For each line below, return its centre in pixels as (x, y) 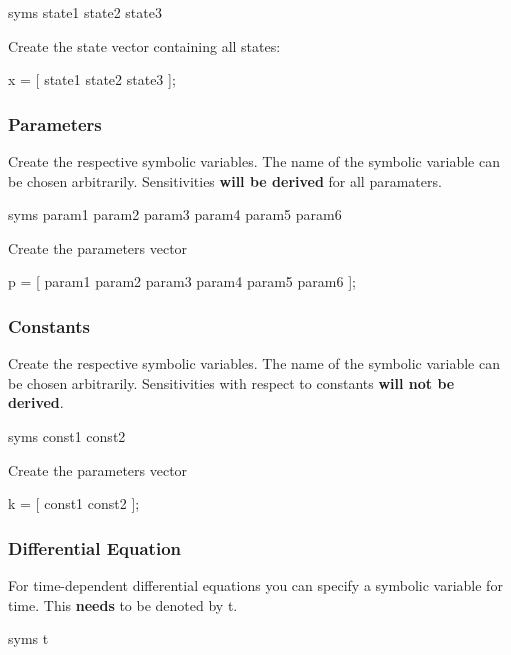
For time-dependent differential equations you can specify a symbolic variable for (255, 584)
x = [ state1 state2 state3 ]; (92, 79)
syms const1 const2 (67, 435)
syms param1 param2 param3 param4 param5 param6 (175, 214)
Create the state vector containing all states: (144, 45)
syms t (28, 638)
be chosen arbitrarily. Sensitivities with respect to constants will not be (231, 382)
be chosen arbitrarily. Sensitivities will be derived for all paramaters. (225, 180)
